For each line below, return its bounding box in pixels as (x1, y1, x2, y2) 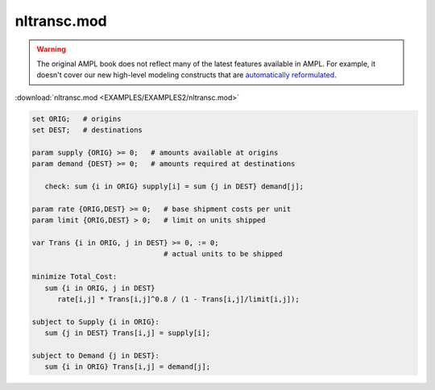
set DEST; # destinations (31, 126, 143, 135)
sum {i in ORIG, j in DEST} (44, 283, 156, 292)
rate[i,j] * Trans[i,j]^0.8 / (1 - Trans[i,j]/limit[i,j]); (57, 294, 300, 304)
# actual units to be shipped (163, 250, 283, 259)
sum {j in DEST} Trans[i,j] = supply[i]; (44, 329, 211, 338)
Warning (36, 44, 66, 54)
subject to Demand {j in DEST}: (31, 351, 160, 360)
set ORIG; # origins (31, 114, 122, 123)
